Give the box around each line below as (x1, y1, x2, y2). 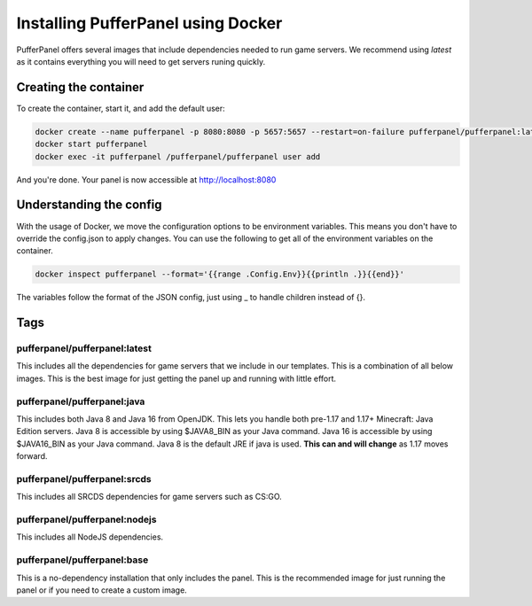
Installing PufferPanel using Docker (16, 13, 283, 33)
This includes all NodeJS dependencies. (16, 532, 164, 542)
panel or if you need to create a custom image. (16, 585, 188, 595)
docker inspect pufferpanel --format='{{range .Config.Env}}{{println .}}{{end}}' (35, 269, 405, 279)
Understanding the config (16, 198, 162, 213)
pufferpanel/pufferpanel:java (16, 395, 145, 408)
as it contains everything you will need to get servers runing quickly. (16, 56, 266, 66)
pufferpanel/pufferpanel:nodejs (16, 514, 157, 526)
